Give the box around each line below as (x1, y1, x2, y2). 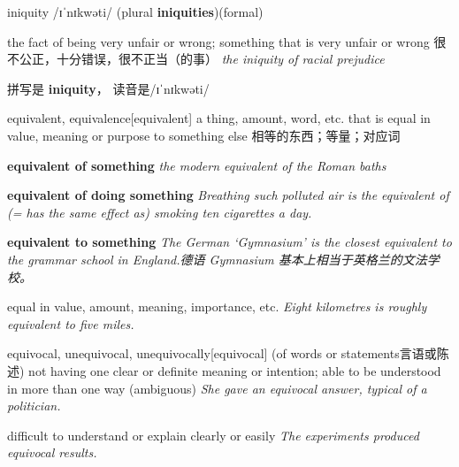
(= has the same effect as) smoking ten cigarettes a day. (7, 203, 312, 221)
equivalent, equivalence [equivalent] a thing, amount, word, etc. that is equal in (7, 109, 431, 127)
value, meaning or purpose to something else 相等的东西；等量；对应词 (7, 126, 401, 144)
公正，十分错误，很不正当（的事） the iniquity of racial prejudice (19, 50, 385, 68)
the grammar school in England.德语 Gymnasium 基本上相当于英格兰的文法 (7, 249, 427, 268)
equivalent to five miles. (7, 314, 134, 333)
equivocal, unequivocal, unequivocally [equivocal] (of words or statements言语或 (7, 344, 437, 363)
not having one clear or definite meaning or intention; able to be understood (28, 361, 441, 379)
